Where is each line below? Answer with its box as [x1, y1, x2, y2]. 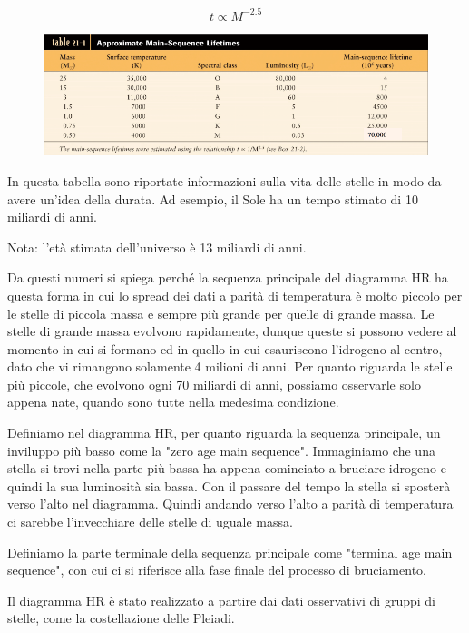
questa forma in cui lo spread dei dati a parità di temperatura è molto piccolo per [7, 285, 463, 304]
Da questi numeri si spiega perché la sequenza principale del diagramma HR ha [7, 268, 448, 287]
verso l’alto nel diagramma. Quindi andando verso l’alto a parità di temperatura [7, 494, 454, 513]
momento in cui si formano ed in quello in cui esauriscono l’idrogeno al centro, [7, 339, 443, 358]
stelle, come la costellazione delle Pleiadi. [7, 608, 235, 628]
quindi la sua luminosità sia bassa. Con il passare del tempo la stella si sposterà [7, 476, 451, 495]
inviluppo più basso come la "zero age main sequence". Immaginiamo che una [7, 440, 435, 460]
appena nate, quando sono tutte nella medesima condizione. [7, 392, 339, 411]
